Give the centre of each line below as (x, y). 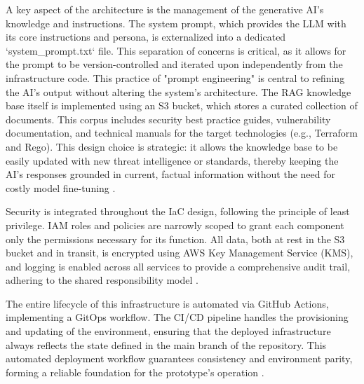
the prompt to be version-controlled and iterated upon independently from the (174, 64)
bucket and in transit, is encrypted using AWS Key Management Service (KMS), (180, 253)
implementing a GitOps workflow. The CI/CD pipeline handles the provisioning (177, 317)
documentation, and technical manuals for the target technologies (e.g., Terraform (182, 133)
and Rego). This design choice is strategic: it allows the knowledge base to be (172, 146)
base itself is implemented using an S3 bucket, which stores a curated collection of (182, 105)
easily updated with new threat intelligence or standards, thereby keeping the (172, 160)
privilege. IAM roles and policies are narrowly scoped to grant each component (175, 225)
